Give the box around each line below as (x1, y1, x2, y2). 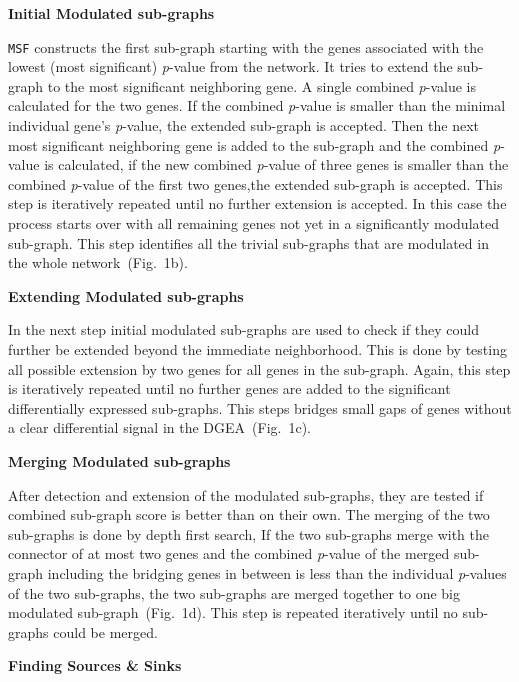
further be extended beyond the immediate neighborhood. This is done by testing (8, 338, 507, 359)
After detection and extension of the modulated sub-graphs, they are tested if (8, 484, 484, 505)
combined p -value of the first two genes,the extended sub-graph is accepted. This (8, 173, 503, 194)
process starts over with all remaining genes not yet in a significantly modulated (8, 213, 499, 233)
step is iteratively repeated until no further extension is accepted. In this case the (8, 193, 507, 214)
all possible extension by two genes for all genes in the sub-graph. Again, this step (8, 358, 511, 379)
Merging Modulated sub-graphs (8, 450, 231, 471)
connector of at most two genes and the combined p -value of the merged (8, 543, 450, 564)
